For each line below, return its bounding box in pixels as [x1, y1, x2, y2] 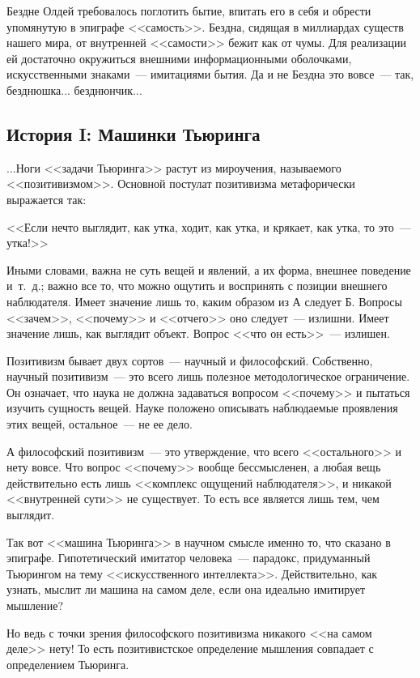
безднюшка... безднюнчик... [6, 81, 142, 98]
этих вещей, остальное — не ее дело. [6, 416, 193, 433]
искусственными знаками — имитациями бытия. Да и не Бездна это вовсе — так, [6, 66, 414, 83]
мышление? [6, 597, 64, 614]
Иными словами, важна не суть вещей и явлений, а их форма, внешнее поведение [6, 261, 411, 278]
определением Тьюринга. [6, 655, 129, 672]
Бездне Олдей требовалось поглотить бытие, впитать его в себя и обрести [6, 2, 371, 19]
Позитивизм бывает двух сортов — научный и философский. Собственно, [6, 352, 373, 369]
